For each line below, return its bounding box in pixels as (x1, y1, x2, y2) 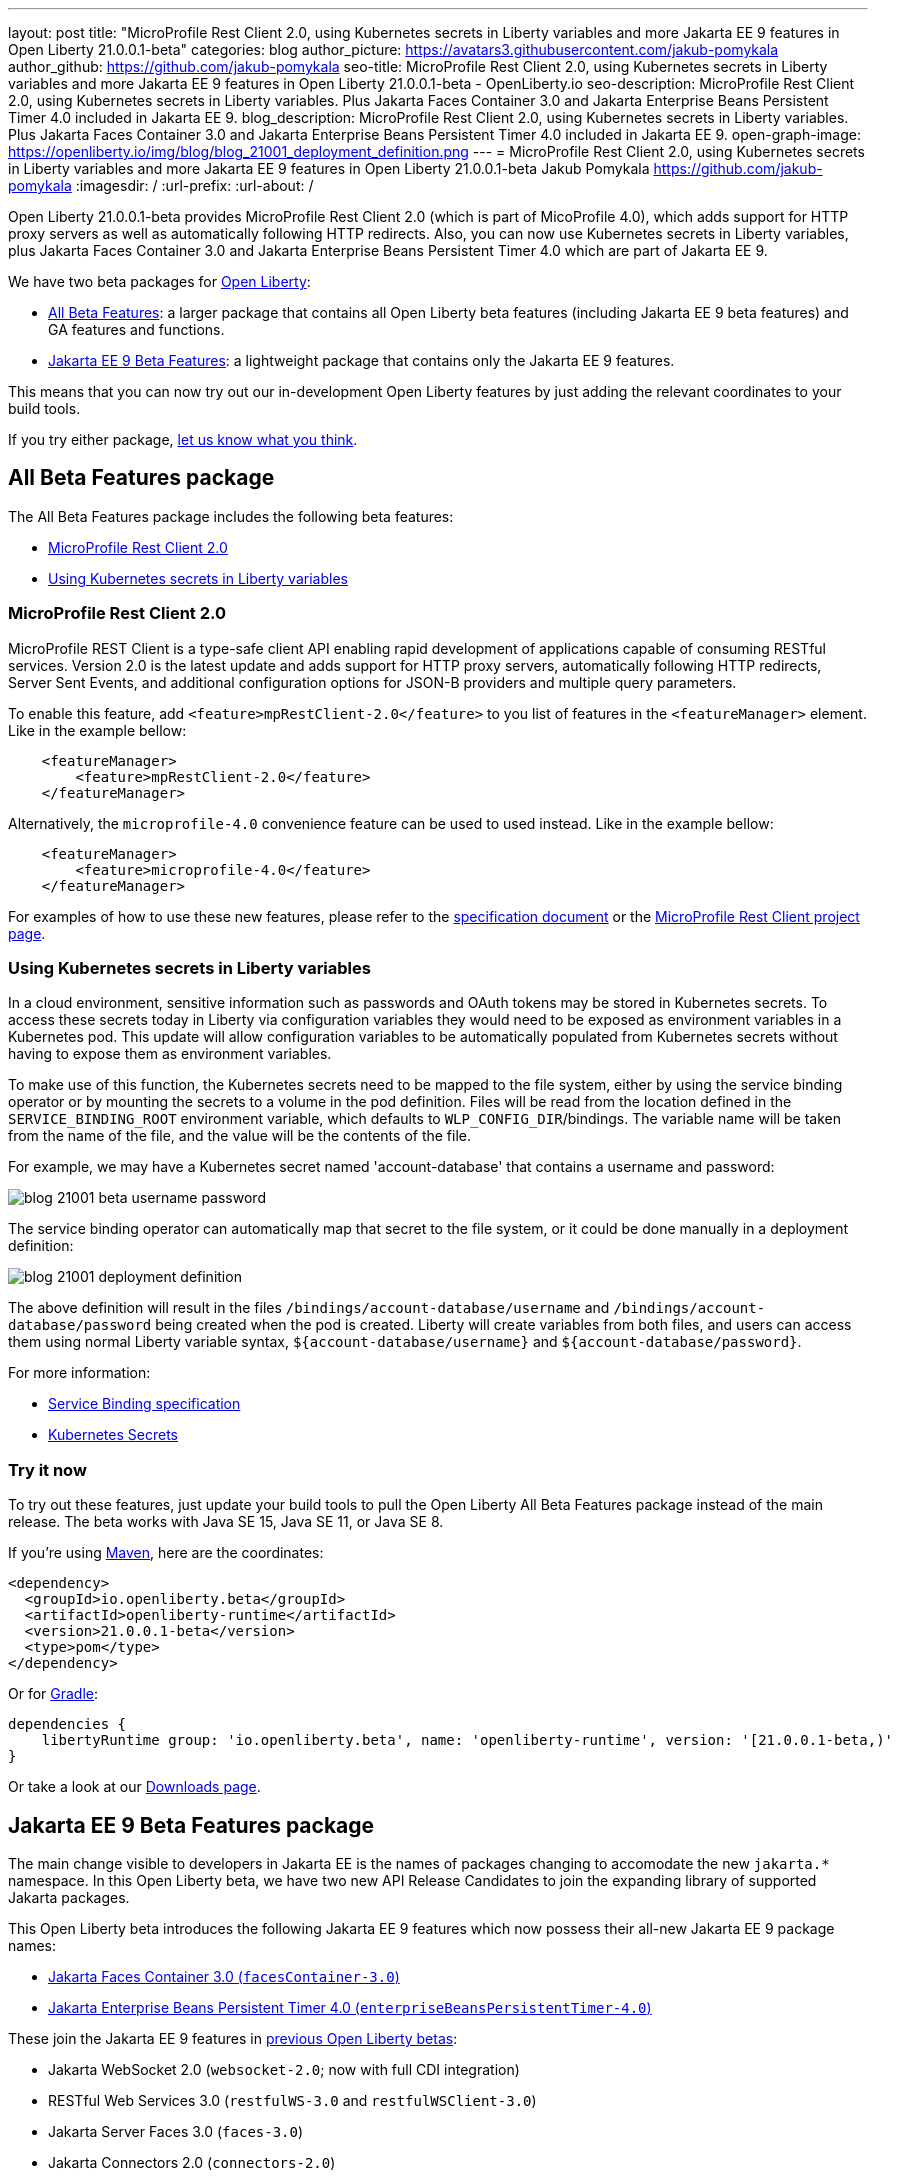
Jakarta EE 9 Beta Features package (8, 1812, 375, 1838)
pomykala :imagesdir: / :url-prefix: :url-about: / (8, 177, 314, 194)
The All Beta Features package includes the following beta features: (8, 507, 454, 525)
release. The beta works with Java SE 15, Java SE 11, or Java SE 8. (8, 1513, 444, 1531)
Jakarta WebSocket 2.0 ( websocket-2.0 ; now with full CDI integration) (48, 2060, 520, 2078)
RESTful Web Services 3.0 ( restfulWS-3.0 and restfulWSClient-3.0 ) (48, 2091, 537, 2109)
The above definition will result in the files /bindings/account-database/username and (8, 1299, 610, 1317)
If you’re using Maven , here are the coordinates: (8, 1544, 324, 1562)
